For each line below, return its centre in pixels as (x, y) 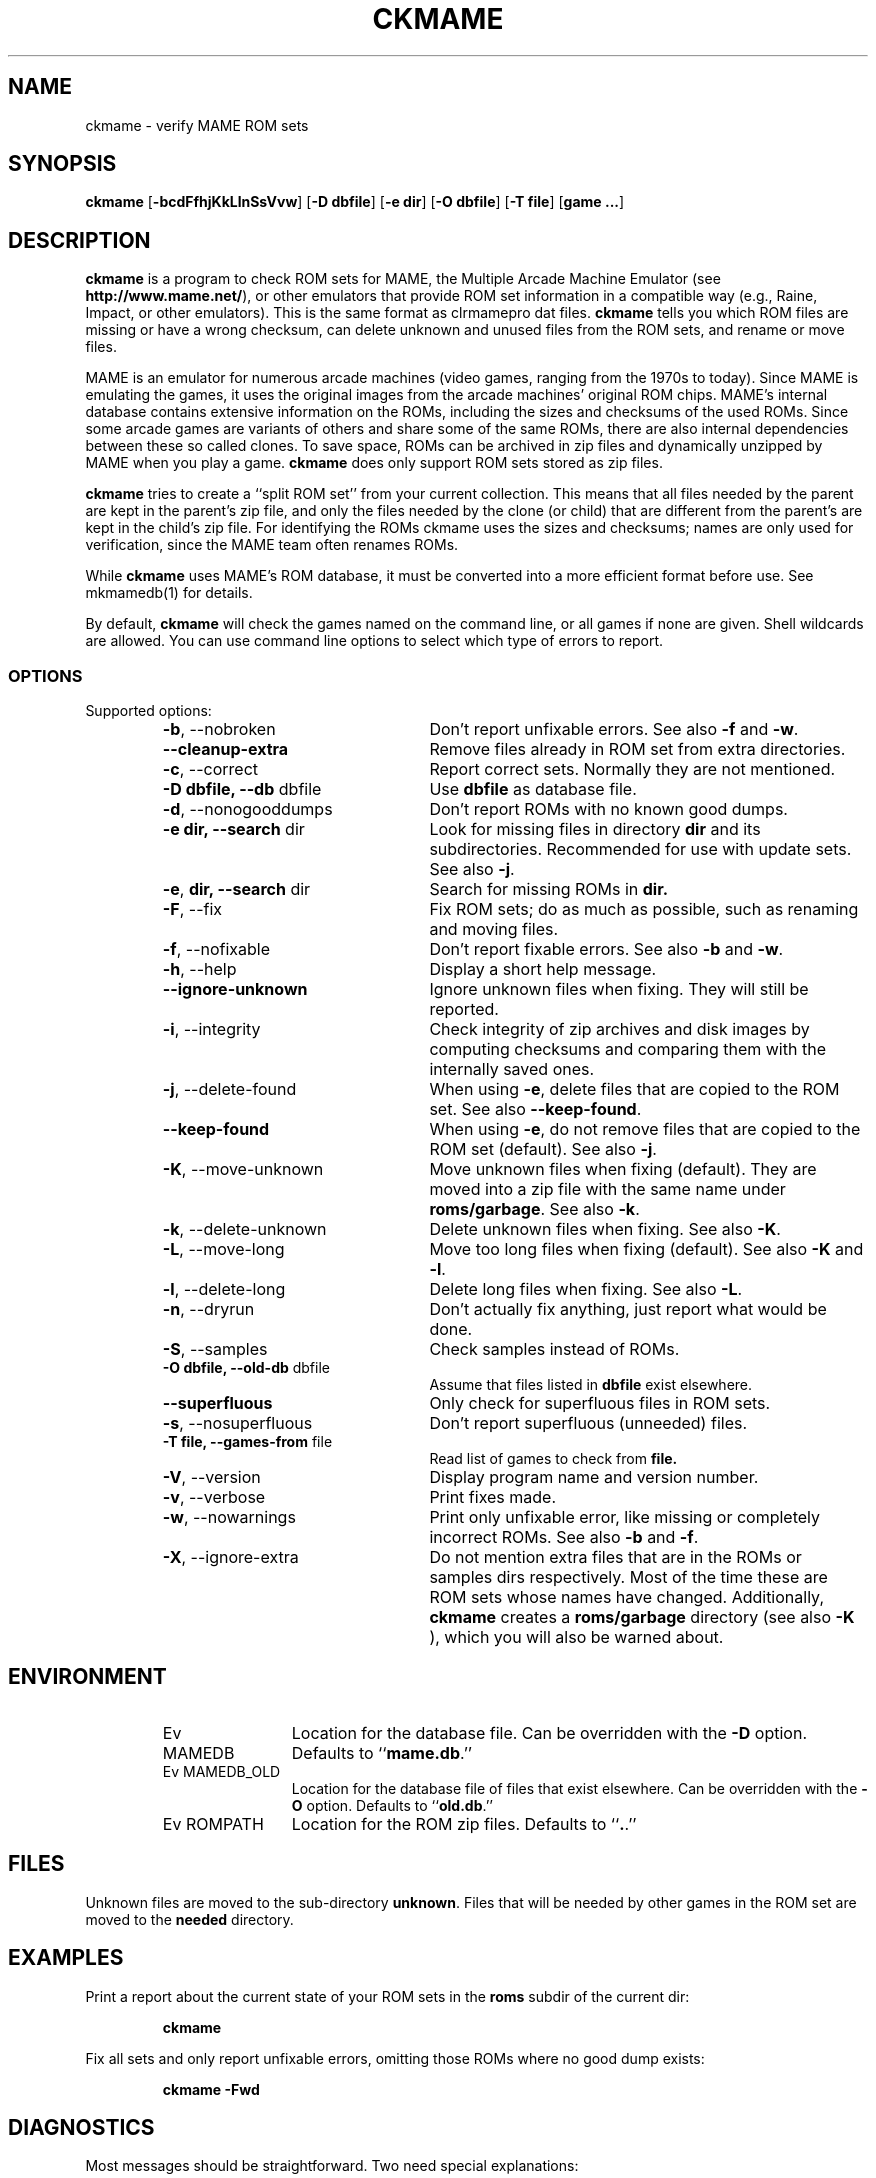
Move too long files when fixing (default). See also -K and (646, 1249)
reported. (464, 1009)
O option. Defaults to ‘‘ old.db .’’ (392, 1805)
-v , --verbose (214, 1497)
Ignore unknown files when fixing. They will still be (619, 989)
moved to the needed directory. (189, 1919)
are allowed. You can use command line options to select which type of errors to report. (374, 641)
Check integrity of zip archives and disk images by (619, 1029)
